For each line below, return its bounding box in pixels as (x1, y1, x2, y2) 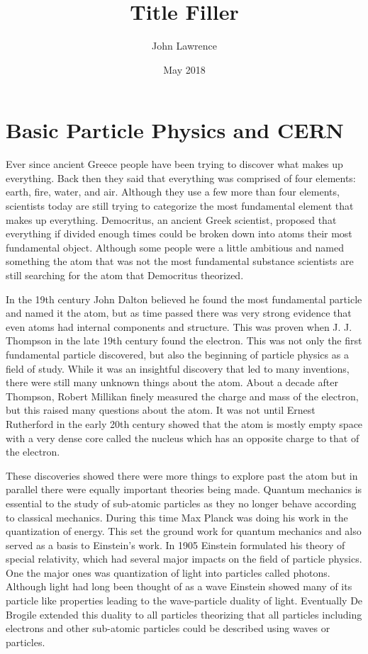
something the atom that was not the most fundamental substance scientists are (6, 254, 354, 269)
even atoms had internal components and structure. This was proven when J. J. (6, 319, 352, 334)
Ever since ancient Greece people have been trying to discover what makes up (6, 157, 343, 171)
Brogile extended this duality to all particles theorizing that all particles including (6, 607, 362, 621)
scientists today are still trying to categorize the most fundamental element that (6, 198, 354, 213)
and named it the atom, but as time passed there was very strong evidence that (6, 305, 352, 320)
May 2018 (163, 62, 206, 77)
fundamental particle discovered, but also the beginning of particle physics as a (6, 346, 349, 361)
